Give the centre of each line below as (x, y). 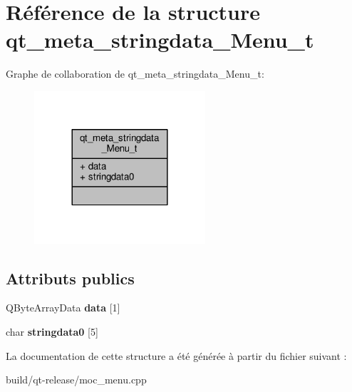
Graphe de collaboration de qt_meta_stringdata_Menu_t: (135, 74)
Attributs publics (70, 278)
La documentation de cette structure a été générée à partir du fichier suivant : (176, 355)
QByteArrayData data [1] (63, 308)
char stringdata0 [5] (52, 332)
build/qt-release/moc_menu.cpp (76, 380)
